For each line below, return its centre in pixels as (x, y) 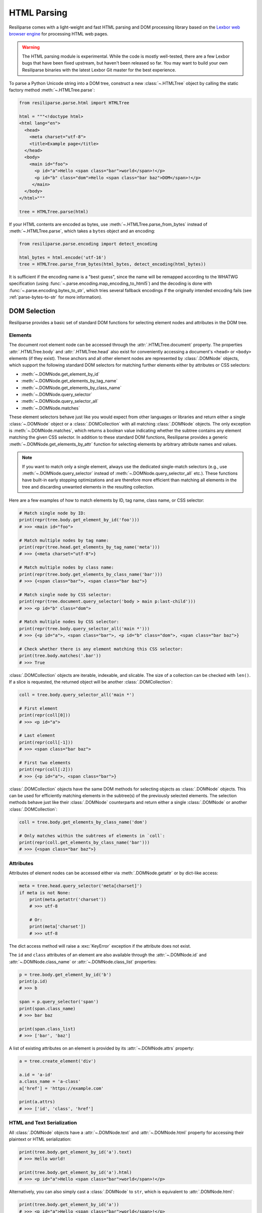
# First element (39, 708)
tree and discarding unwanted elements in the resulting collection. (88, 487)
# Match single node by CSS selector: (65, 595)
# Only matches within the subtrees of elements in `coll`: (92, 836)
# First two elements (45, 762)
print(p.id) (33, 981)
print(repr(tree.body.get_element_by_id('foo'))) (79, 520)
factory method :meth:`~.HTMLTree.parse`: (52, 90)
